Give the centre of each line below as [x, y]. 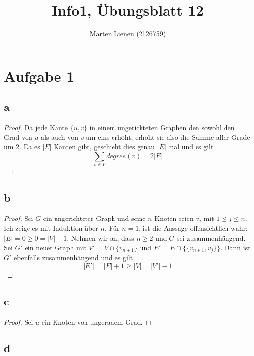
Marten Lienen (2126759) [128, 34]
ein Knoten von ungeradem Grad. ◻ [97, 321]
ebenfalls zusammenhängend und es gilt [73, 258]
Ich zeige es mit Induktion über [51, 228]
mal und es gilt [191, 147]
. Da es [30, 147]
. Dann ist [235, 247]
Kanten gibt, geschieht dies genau [104, 147]
